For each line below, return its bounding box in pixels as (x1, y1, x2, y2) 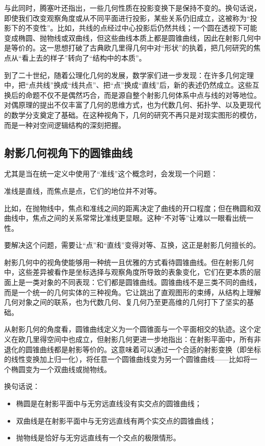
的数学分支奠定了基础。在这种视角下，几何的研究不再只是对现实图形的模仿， (4, 109, 261, 120)
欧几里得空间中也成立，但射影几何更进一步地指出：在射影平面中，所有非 (18, 334, 261, 345)
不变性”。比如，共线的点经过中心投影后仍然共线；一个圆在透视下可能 (25, 22, 257, 33)
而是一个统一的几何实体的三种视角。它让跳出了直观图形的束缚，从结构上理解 (4, 286, 261, 297)
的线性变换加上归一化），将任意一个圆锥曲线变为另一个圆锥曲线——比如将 (4, 354, 250, 364)
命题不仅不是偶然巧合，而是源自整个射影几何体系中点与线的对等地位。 (25, 89, 261, 100)
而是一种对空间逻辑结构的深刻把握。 (4, 119, 125, 130)
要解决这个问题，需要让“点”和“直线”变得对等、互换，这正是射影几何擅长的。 (4, 240, 260, 250)
